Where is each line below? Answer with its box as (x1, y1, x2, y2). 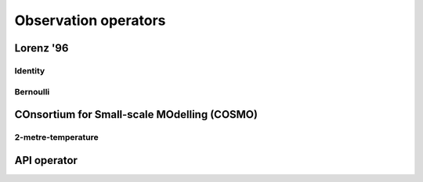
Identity (14, 65, 45, 76)
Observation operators (14, 12, 166, 29)
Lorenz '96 (14, 41, 69, 55)
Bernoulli (14, 86, 50, 97)
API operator (14, 153, 78, 167)
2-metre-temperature (14, 132, 99, 143)
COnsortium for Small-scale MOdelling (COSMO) (14, 108, 258, 121)
